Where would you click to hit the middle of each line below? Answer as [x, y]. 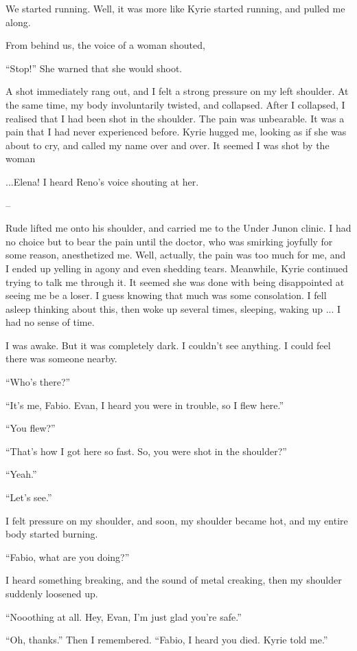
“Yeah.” [21, 474]
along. [18, 22]
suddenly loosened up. [52, 593]
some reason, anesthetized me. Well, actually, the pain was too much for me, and [176, 255]
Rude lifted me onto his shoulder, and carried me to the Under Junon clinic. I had [178, 228]
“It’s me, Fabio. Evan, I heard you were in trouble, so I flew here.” [145, 405]
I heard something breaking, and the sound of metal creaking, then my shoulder [174, 580]
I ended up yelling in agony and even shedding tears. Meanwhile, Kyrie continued [177, 268]
